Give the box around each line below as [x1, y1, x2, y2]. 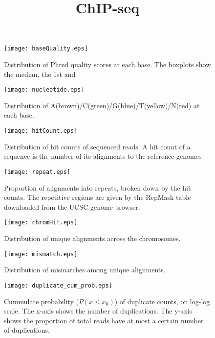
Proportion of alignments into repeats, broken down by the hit [4, 182, 191, 193]
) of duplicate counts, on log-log [114, 296, 210, 306]
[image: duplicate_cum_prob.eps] [4, 282, 112, 289]
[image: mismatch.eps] [4, 250, 78, 258]
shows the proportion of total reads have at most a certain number [4, 315, 204, 325]
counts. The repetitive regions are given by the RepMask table [4, 192, 191, 202]
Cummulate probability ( [4, 296, 79, 306]
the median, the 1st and [4, 69, 76, 79]
